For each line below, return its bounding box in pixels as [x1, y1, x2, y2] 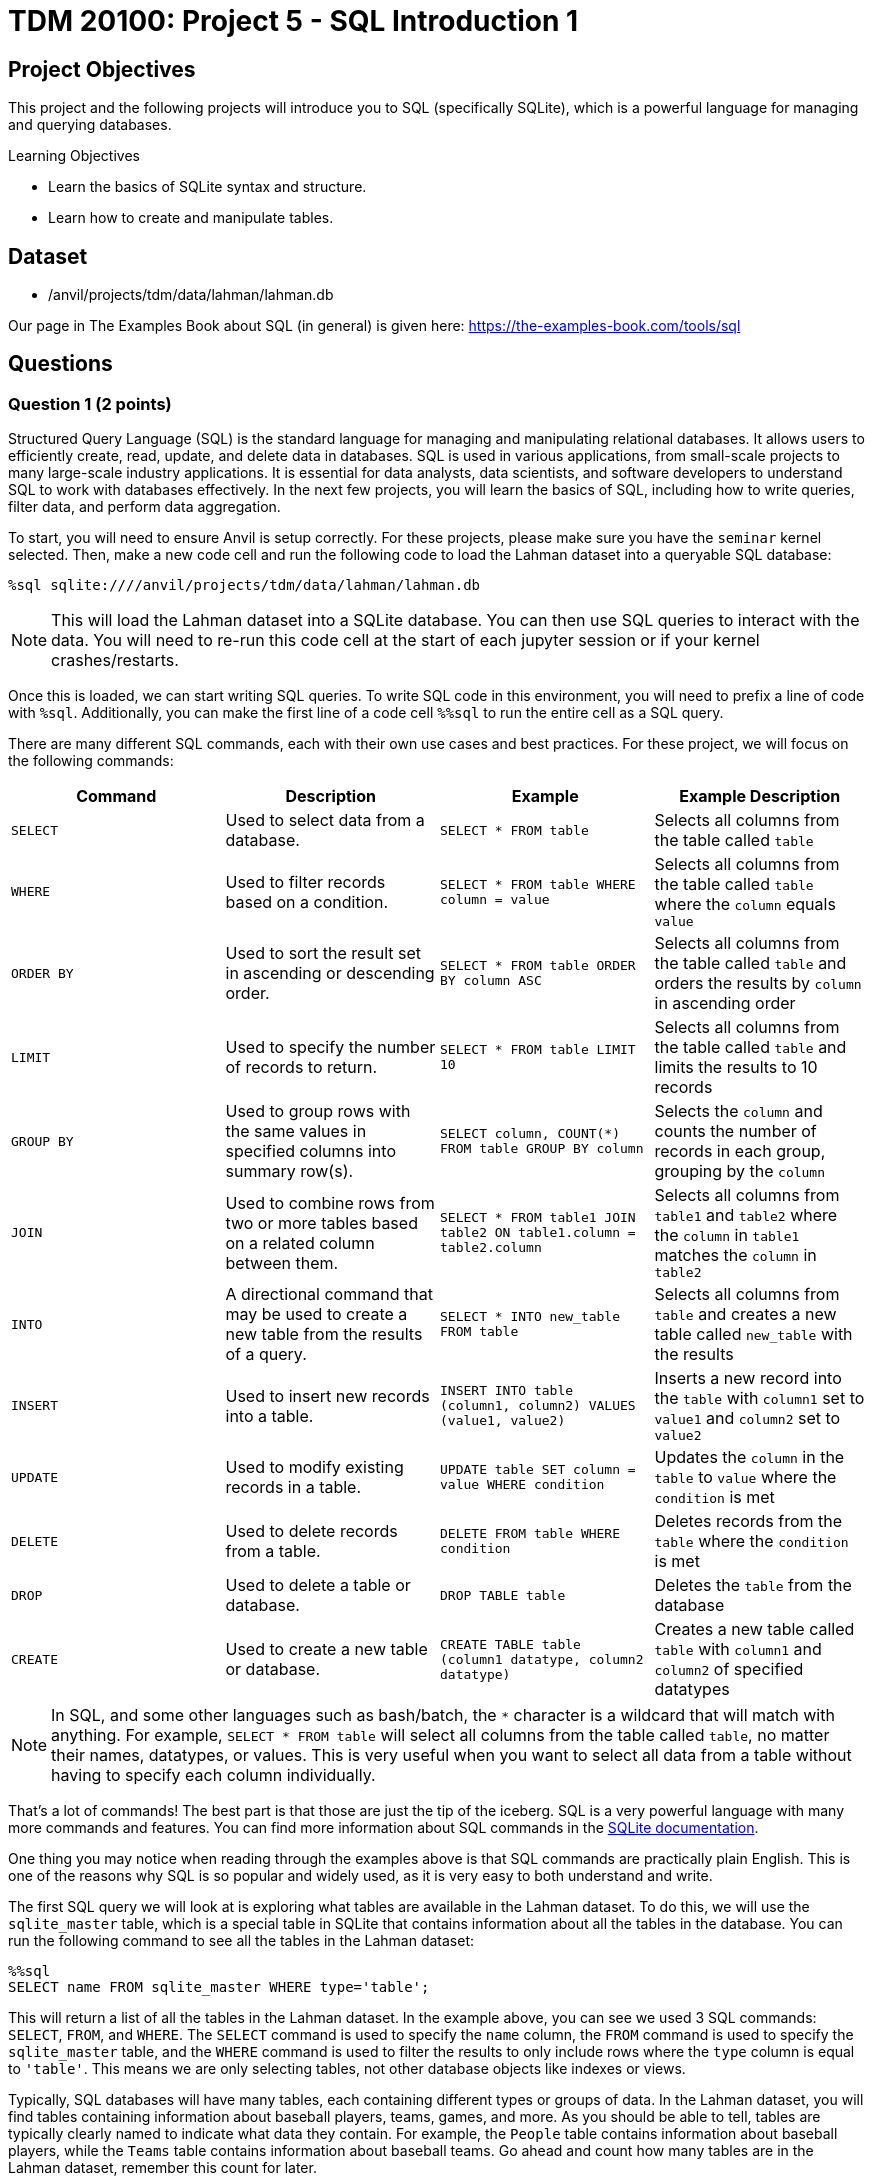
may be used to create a [225, 1304, 408, 1325]
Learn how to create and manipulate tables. [48, 209, 334, 227]
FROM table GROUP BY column [440, 1141, 644, 1157]
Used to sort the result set [225, 943, 422, 964]
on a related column [225, 1232, 375, 1253]
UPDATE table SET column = [440, 1462, 636, 1478]
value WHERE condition [440, 1477, 605, 1493]
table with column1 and [654, 1639, 822, 1660]
